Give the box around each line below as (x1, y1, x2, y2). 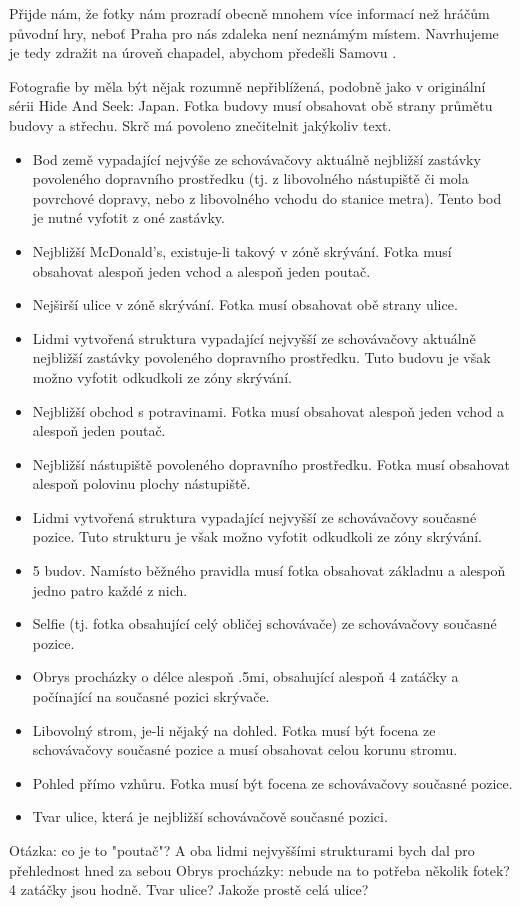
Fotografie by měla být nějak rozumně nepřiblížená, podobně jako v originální (9, 75, 486, 96)
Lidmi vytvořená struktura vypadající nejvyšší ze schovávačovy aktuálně (32, 327, 476, 348)
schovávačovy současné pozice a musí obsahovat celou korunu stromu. (32, 739, 458, 760)
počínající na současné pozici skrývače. (32, 686, 270, 707)
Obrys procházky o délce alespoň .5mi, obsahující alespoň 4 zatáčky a (32, 666, 459, 687)
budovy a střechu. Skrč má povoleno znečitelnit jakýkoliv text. (9, 114, 392, 135)
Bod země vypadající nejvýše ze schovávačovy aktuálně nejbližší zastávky (32, 148, 481, 169)
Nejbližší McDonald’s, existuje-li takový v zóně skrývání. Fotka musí (32, 240, 452, 261)
